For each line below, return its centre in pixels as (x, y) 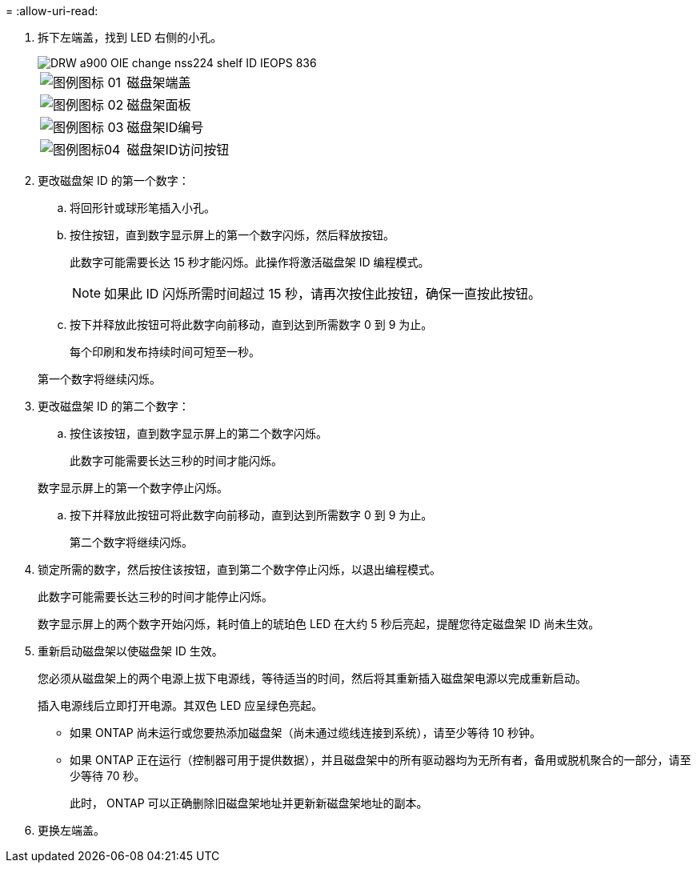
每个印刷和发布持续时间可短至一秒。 (165, 352)
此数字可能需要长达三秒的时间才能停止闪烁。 (155, 597)
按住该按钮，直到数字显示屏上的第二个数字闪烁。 (198, 433)
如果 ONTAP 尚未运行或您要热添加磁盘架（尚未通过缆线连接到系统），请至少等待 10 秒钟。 (305, 733)
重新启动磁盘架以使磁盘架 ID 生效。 (130, 651)
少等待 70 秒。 (108, 776)
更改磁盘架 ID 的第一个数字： (114, 180)
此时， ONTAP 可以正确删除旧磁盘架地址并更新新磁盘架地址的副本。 (249, 803)
